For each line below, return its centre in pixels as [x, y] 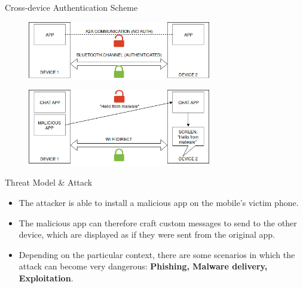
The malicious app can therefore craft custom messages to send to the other [158, 222]
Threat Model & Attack [49, 182]
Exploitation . [46, 278]
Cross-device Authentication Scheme [71, 7]
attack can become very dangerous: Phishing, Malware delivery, [143, 266]
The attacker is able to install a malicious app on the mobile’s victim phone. [159, 203]
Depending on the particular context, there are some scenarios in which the [157, 254]
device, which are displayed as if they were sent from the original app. [147, 234]
